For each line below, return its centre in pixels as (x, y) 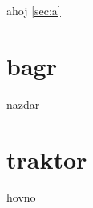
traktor (47, 159)
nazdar (23, 104)
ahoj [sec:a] (34, 10)
